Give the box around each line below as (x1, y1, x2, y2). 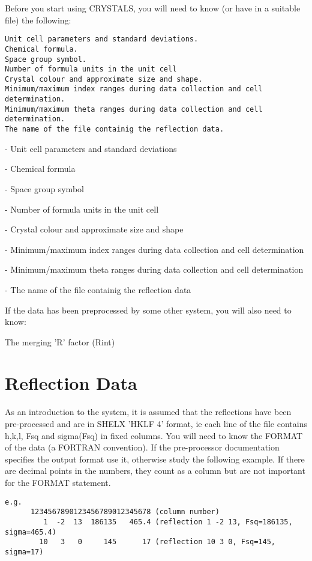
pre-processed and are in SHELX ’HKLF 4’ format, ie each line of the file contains (5, 417, 307, 429)
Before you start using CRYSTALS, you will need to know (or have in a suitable (5, 2, 301, 14)
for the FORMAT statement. (5, 476, 111, 488)
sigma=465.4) (5, 527, 56, 536)
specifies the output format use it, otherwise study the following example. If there (5, 452, 305, 465)
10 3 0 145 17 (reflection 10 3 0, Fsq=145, (39, 538, 276, 547)
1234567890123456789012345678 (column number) (30, 508, 220, 517)
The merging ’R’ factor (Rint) (5, 335, 115, 348)
